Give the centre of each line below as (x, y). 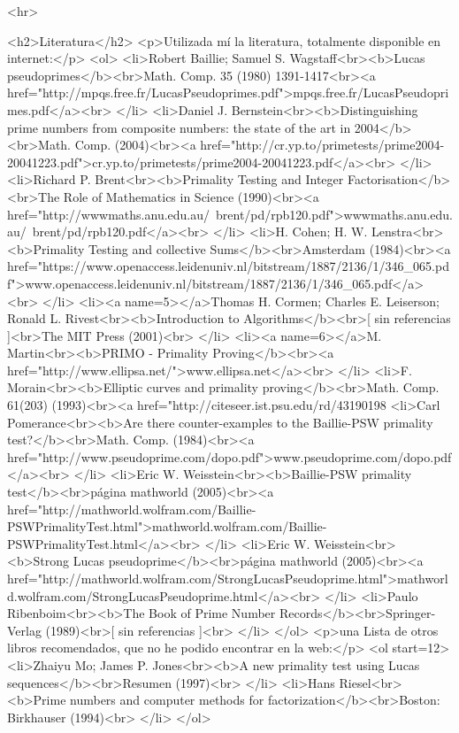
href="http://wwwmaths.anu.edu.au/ (109, 214)
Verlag (24, 630)
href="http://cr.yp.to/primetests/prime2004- (322, 145)
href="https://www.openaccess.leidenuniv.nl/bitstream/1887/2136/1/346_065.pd (228, 266)
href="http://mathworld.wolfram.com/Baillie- (132, 509)
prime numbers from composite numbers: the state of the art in (179, 127)
